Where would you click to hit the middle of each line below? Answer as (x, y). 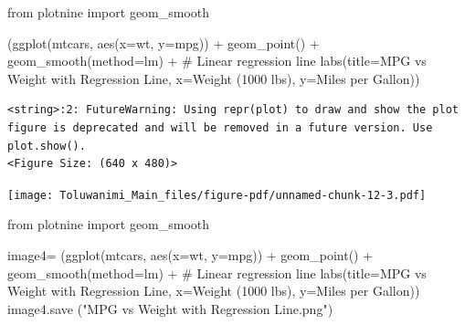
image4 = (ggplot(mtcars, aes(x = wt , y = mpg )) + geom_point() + (190, 255)
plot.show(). (47, 146)
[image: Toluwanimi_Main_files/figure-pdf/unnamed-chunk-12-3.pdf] (217, 195)
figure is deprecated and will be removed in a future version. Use (220, 127)
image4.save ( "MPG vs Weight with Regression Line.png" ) (170, 308)
